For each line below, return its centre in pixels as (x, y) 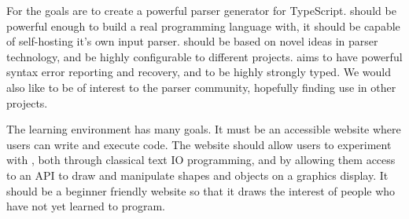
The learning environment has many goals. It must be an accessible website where (204, 129)
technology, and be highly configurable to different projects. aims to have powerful (204, 56)
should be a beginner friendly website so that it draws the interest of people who (201, 190)
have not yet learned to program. (86, 206)
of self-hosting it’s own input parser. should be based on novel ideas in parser (192, 41)
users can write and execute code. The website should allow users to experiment (199, 144)
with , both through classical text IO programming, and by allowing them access (201, 160)
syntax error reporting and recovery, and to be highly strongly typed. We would (199, 72)
